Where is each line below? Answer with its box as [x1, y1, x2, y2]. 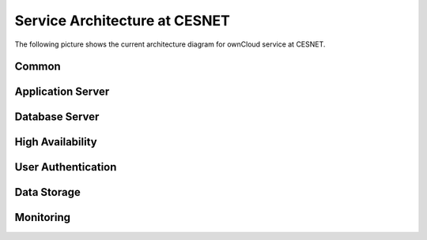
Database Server [14, 111, 100, 124]
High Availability [14, 135, 98, 149]
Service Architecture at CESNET [14, 12, 231, 29]
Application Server [14, 85, 110, 99]
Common [14, 60, 61, 73]
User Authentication [14, 160, 117, 174]
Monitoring [14, 211, 71, 224]
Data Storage [14, 186, 81, 199]
